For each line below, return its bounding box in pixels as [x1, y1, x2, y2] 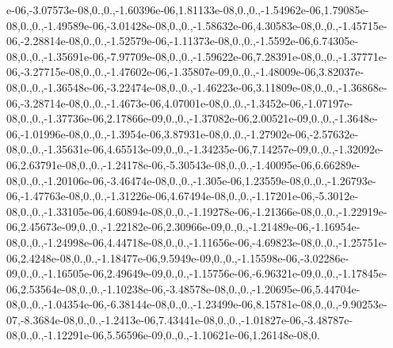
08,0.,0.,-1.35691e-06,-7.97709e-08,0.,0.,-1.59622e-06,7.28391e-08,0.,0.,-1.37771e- [6, 47, 387, 64]
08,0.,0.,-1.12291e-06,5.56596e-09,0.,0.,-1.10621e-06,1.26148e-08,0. [6, 327, 320, 343]
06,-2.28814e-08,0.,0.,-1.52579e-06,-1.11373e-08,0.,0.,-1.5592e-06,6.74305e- [6, 32, 359, 49]
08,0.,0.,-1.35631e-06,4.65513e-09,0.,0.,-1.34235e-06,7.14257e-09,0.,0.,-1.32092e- [6, 141, 383, 157]
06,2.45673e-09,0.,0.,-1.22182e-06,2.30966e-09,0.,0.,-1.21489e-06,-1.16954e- [6, 218, 361, 235]
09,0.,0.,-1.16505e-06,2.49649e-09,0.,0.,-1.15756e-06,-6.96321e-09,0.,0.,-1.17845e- [6, 265, 387, 282]
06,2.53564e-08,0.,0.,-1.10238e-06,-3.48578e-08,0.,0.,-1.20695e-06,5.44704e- [6, 280, 361, 297]
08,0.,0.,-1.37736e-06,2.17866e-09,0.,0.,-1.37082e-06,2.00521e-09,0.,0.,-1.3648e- [6, 110, 378, 127]
